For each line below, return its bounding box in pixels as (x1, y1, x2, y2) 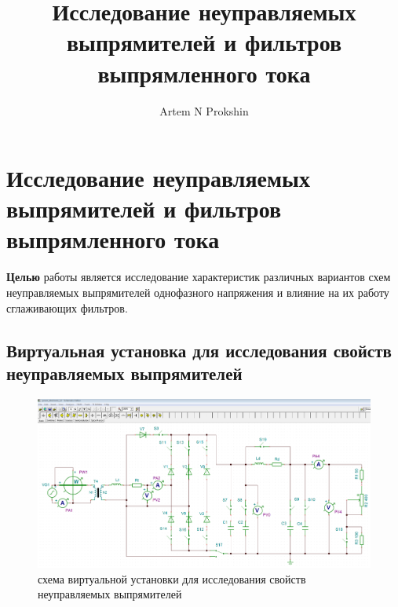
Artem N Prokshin (159, 102, 249, 119)
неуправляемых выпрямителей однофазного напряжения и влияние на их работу (6, 284, 389, 300)
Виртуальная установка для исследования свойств (6, 338, 392, 362)
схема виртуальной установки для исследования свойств (38, 570, 306, 587)
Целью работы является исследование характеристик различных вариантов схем (6, 269, 391, 285)
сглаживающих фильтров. (6, 299, 128, 316)
